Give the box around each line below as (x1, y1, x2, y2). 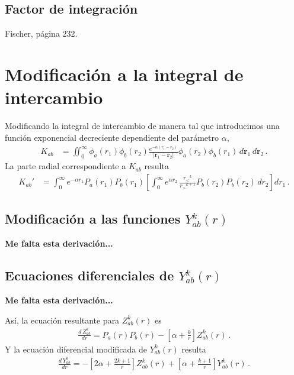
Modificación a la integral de (5, 62, 244, 86)
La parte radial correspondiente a (5, 160, 126, 172)
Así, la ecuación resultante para (5, 313, 120, 326)
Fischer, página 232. (5, 27, 78, 40)
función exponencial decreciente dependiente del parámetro (5, 131, 219, 143)
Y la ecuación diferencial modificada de (5, 342, 147, 355)
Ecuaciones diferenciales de (5, 266, 174, 285)
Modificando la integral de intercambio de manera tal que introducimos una (5, 119, 280, 132)
